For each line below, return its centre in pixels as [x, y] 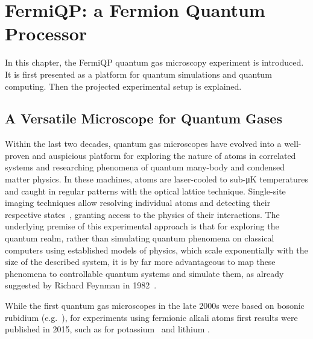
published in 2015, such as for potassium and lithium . [107, 329]
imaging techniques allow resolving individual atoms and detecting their [138, 203]
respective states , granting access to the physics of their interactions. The [142, 214]
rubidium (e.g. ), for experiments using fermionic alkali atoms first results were [151, 317]
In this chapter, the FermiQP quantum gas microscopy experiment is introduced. [154, 62]
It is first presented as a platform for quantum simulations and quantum [138, 74]
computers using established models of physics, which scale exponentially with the [156, 250]
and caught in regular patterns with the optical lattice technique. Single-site [145, 191]
